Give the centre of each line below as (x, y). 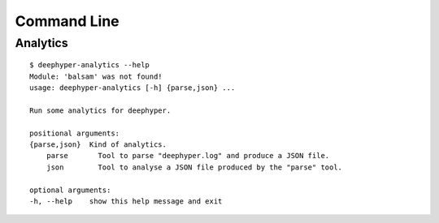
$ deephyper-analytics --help (90, 65)
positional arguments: (75, 133)
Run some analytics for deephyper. (100, 110)
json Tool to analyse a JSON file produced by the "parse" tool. (194, 167)
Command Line (67, 21)
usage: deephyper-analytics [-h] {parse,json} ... (133, 88)
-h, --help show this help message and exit (126, 201)
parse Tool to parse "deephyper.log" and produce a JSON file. (188, 156)
